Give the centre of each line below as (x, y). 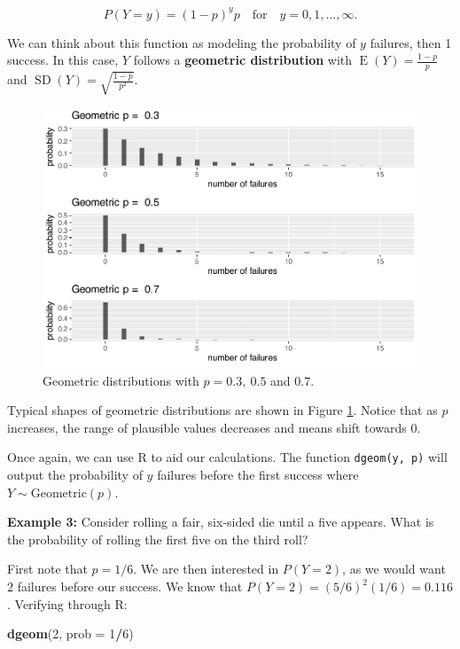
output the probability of (75, 475)
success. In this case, (63, 60)
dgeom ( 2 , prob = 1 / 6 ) (70, 633)
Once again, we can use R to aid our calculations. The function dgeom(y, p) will (227, 457)
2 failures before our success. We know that (125, 586)
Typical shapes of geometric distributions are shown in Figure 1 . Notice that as (222, 410)
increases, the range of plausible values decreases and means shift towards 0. (214, 427)
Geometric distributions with (121, 380)
